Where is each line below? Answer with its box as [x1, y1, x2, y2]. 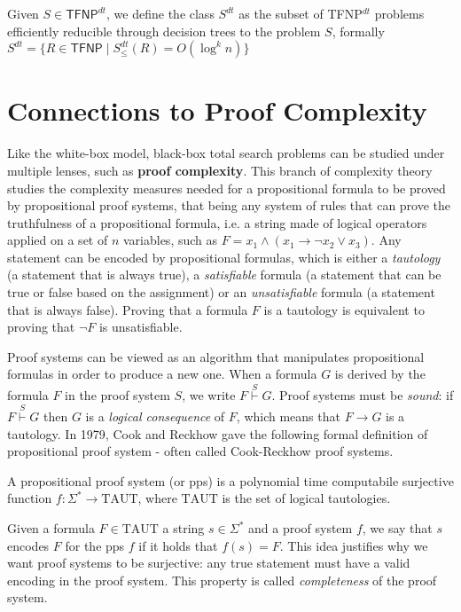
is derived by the [334, 365, 426, 383]
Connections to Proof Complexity [7, 92, 427, 129]
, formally [332, 21, 385, 40]
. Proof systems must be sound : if [271, 386, 454, 404]
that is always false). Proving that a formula [7, 300, 248, 318]
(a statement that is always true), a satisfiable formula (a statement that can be [7, 265, 441, 284]
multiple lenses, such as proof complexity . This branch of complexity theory [7, 161, 433, 179]
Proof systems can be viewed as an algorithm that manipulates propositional [7, 347, 425, 365]
